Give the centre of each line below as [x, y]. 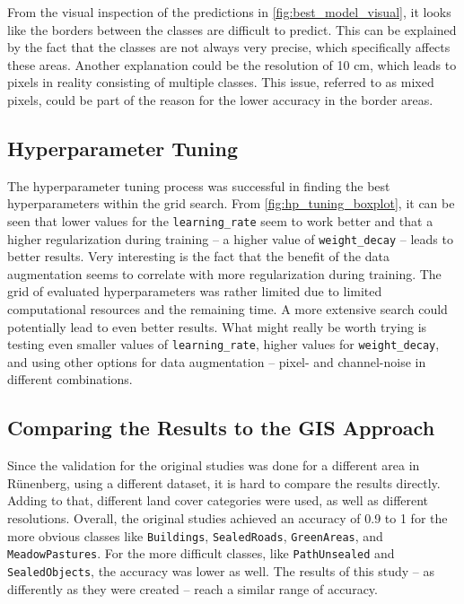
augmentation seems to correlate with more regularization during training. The [224, 273]
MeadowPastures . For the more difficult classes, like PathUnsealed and [201, 553]
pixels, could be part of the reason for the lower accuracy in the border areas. [220, 99]
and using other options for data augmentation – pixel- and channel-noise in [217, 361]
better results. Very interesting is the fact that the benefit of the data [198, 256]
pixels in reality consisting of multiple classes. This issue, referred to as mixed [221, 82]
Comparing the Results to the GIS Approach [221, 428]
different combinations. [70, 379]
